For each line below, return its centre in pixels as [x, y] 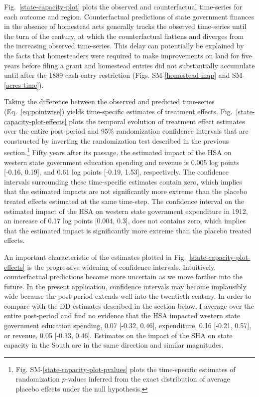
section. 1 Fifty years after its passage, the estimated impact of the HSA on [118, 151]
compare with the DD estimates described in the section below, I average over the [129, 305]
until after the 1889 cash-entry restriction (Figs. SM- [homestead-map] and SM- [125, 75]
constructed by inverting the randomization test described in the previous [117, 140]
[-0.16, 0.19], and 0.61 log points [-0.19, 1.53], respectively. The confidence [116, 172]
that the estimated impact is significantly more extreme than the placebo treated [128, 230]
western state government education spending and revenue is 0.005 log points [122, 162]
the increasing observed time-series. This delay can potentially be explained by [124, 46]
